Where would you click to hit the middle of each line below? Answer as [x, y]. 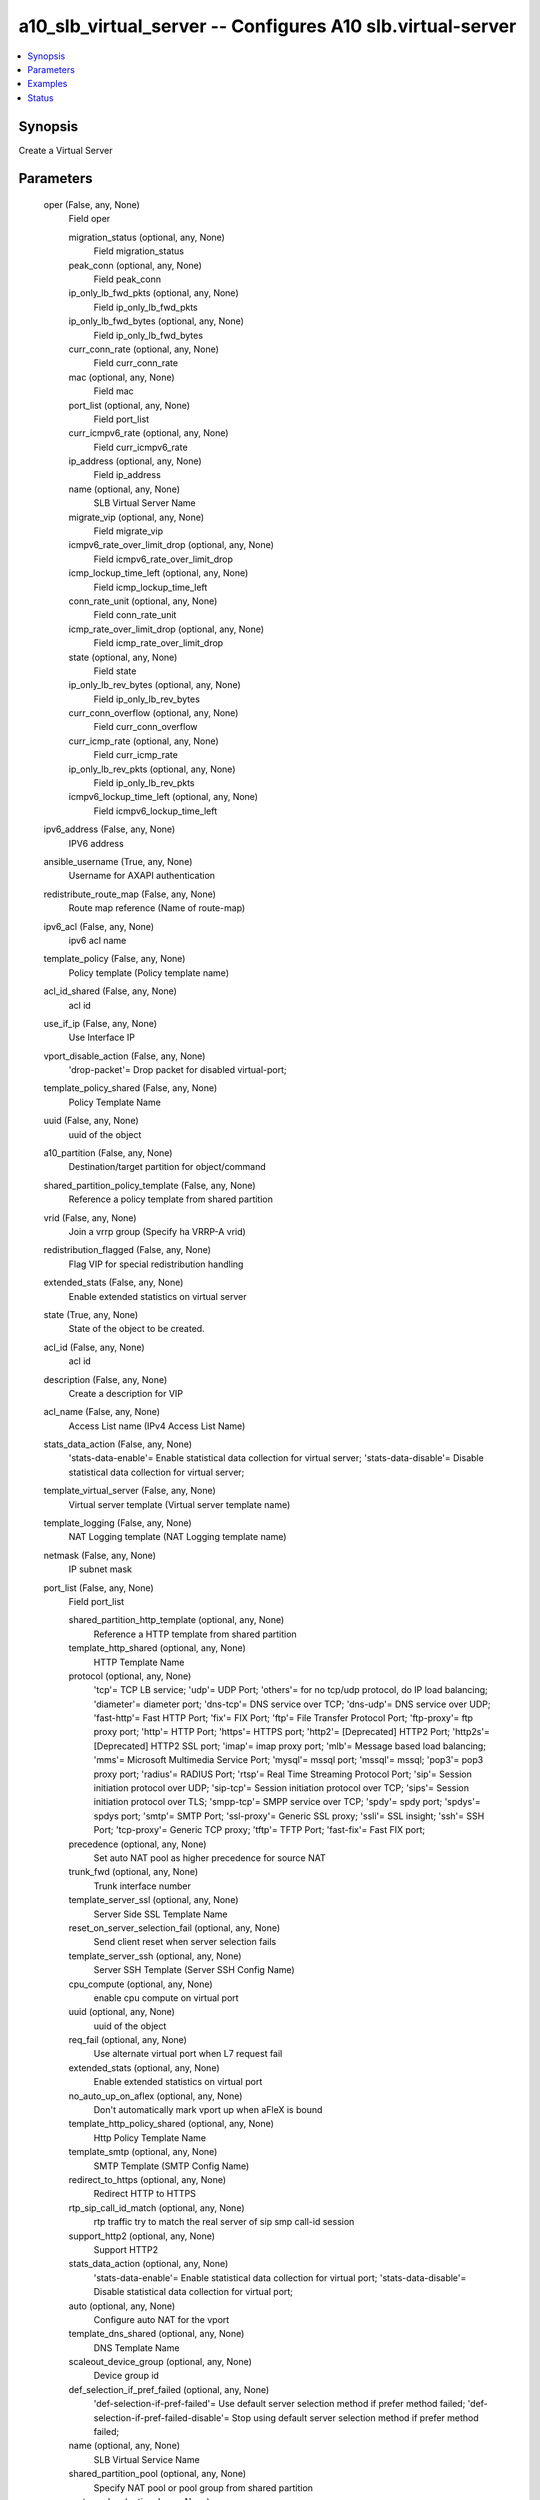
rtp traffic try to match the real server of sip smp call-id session [224, 2222]
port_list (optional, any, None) [129, 405]
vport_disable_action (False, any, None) [124, 1056]
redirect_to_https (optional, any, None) [147, 2179]
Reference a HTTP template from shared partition [195, 1634]
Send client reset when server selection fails [185, 1942]
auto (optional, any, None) [122, 2306]
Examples [47, 84]
